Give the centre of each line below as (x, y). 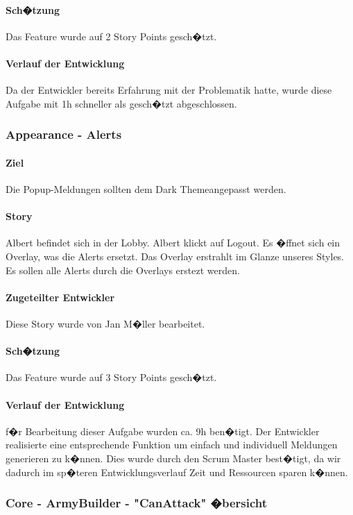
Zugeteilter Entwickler (60, 297)
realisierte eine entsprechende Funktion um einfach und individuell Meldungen (172, 445)
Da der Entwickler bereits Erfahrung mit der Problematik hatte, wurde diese (169, 90)
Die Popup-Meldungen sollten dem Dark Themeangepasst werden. (146, 189)
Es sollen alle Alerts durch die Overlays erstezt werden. (123, 270)
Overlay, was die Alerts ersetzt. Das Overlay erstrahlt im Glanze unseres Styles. (175, 256)
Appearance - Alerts (64, 134)
